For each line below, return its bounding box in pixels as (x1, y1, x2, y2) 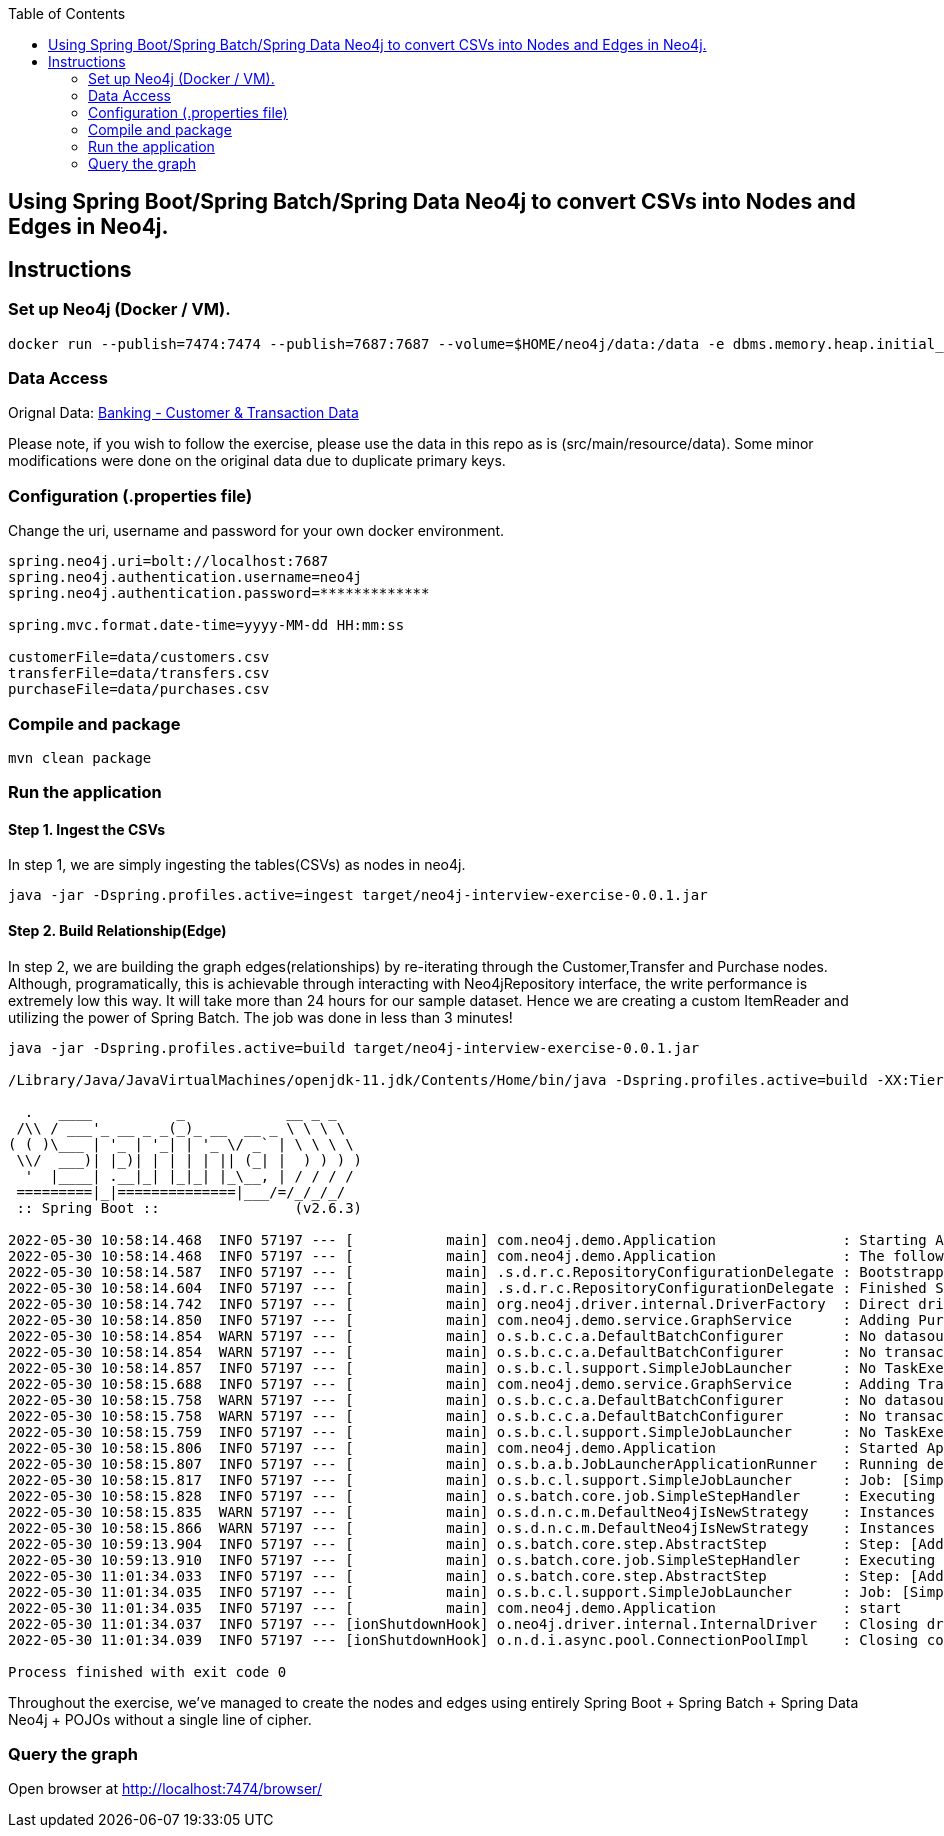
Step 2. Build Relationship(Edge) (8, 922, 227, 940)
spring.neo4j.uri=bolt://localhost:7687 (8, 553, 329, 570)
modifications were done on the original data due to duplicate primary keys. (8, 452, 506, 470)
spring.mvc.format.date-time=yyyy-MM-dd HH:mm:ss (8, 617, 405, 634)
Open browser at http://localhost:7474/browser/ (8, 1780, 322, 1798)
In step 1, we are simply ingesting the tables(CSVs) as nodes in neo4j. (8, 856, 466, 874)
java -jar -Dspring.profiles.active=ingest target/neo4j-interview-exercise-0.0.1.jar (8, 887, 708, 904)
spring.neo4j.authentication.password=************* (8, 585, 430, 602)
